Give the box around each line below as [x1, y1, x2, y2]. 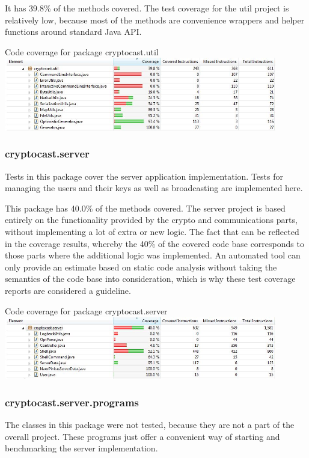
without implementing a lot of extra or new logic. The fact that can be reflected [5, 225, 299, 238]
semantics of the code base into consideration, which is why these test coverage [5, 272, 296, 285]
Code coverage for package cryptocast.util [5, 45, 159, 58]
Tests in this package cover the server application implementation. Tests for [5, 169, 283, 182]
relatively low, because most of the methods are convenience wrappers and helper [5, 13, 305, 26]
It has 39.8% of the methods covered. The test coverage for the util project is [5, 2, 289, 14]
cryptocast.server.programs [5, 394, 139, 409]
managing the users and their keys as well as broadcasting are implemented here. [5, 182, 303, 194]
